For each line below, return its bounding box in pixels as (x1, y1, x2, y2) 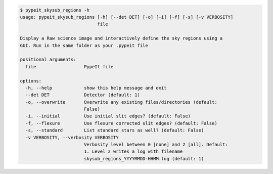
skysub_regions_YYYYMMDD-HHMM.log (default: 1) (83, 156, 204, 161)
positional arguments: (20, 57, 76, 63)
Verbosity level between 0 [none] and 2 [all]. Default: (83, 142, 229, 148)
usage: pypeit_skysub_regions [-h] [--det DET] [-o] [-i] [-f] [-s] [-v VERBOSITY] (20, 14, 234, 20)
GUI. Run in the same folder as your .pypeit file (20, 42, 149, 48)
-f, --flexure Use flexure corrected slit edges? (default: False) (25, 120, 217, 126)
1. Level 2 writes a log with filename (83, 149, 183, 154)
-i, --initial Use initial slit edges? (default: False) (25, 113, 191, 119)
